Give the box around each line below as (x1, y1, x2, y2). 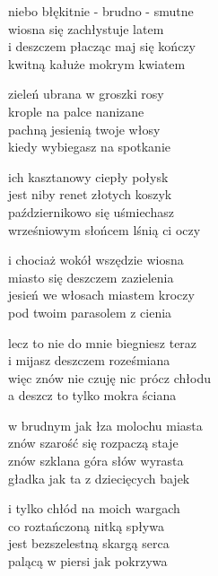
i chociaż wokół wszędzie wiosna (8, 250, 184, 269)
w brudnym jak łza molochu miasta (8, 415, 203, 434)
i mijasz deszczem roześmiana (8, 351, 170, 370)
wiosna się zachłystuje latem (8, 19, 164, 38)
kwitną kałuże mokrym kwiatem (8, 54, 186, 73)
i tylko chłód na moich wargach (8, 499, 180, 518)
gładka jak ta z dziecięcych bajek (8, 468, 190, 487)
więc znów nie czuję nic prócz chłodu (8, 368, 211, 387)
